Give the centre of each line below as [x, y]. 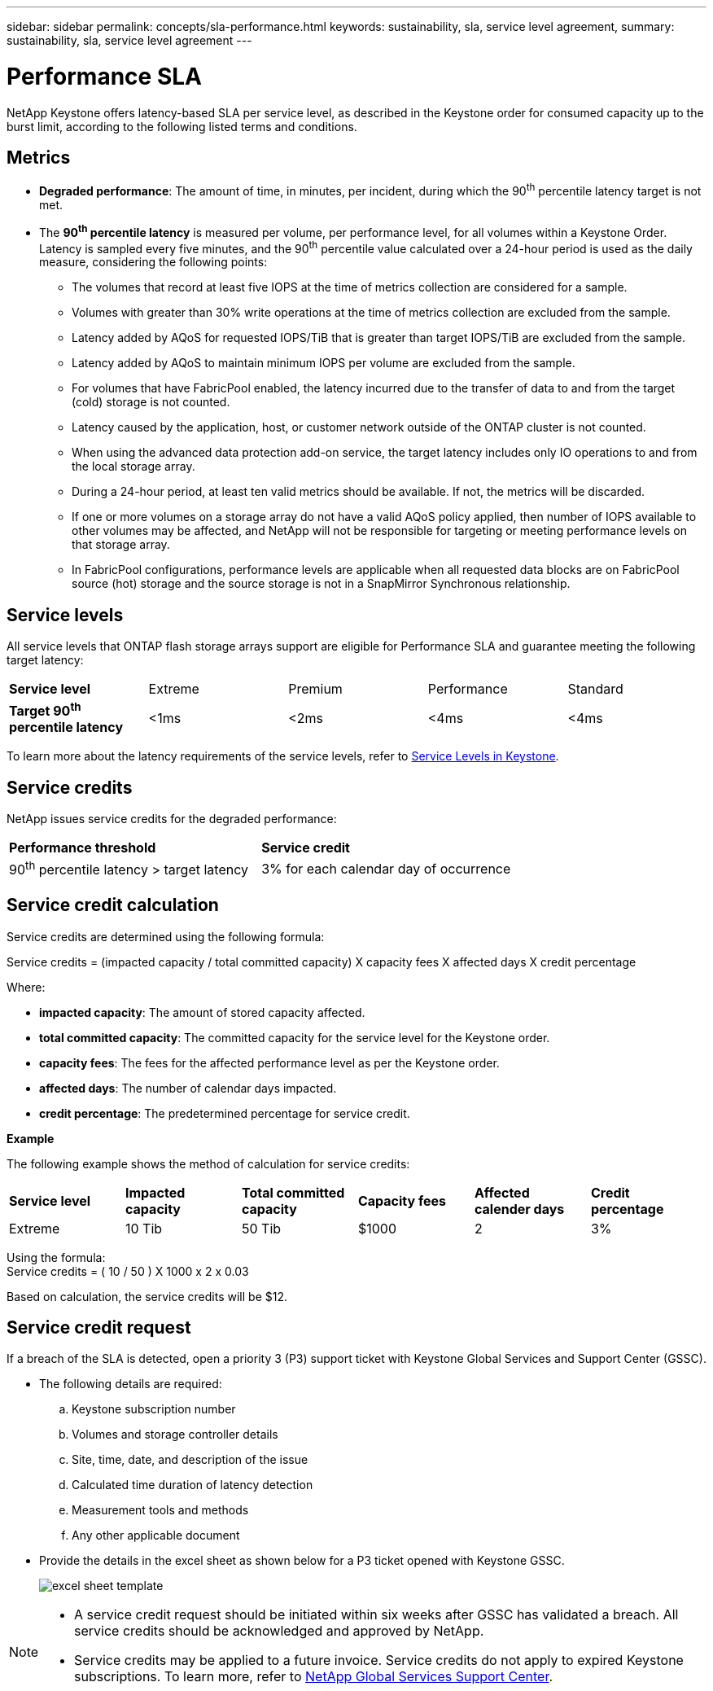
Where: [26, 987]
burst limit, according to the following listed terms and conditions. [182, 126]
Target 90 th [45, 710]
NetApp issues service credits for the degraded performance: [172, 819]
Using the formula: [56, 1257]
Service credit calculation [113, 905]
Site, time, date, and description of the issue [190, 1460]
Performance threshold [83, 848]
